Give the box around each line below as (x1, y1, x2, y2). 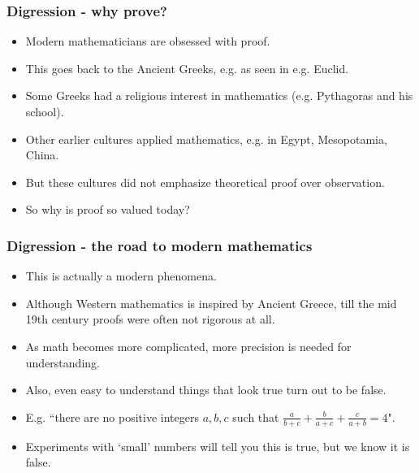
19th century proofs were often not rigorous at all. (25, 310, 275, 328)
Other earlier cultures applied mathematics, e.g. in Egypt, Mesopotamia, (25, 130, 387, 147)
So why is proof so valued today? (25, 201, 190, 218)
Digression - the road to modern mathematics (6, 235, 313, 255)
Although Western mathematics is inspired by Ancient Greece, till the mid (25, 294, 397, 311)
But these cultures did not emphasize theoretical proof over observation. (25, 173, 385, 190)
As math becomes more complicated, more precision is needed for (25, 337, 352, 354)
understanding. (25, 354, 100, 371)
